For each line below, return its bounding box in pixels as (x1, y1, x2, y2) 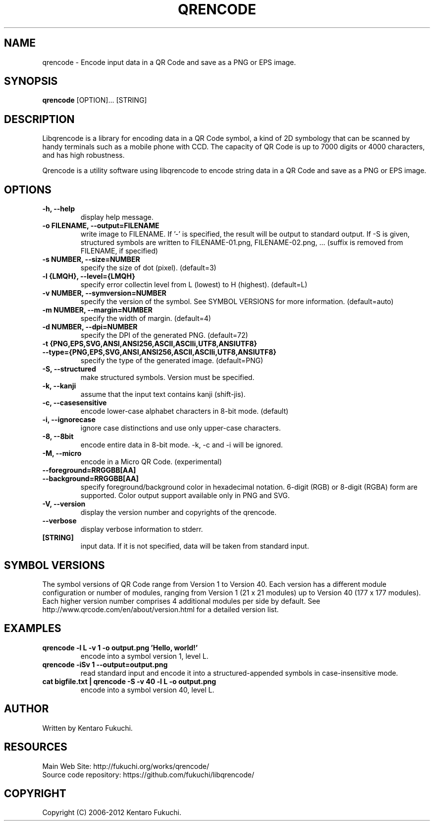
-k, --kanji (42, 381, 76, 390)
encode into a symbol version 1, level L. (80, 651, 209, 660)
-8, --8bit (42, 432, 74, 441)
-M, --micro (42, 449, 82, 458)
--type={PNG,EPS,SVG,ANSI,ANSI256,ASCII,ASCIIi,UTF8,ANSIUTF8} (42, 348, 276, 357)
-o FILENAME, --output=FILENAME (42, 221, 160, 230)
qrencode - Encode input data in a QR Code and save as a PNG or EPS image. (42, 58, 296, 66)
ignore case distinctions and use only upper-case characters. (80, 424, 281, 433)
